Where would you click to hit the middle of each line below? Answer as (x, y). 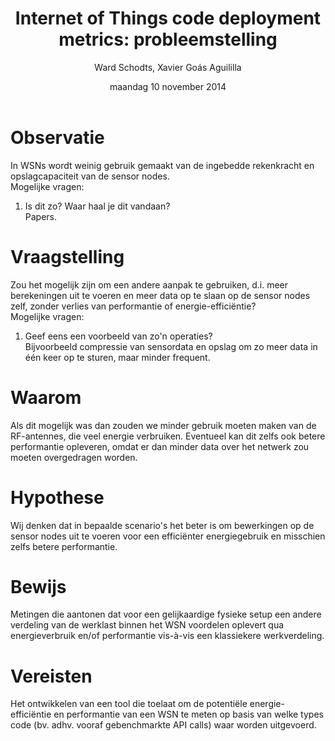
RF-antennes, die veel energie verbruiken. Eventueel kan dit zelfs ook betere (168, 436)
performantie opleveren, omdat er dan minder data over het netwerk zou (160, 446)
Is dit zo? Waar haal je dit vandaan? (97, 206)
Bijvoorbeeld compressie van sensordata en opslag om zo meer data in (171, 346)
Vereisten (51, 676)
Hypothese (57, 497)
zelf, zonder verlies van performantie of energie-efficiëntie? (133, 306)
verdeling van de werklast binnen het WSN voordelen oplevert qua (147, 625)
